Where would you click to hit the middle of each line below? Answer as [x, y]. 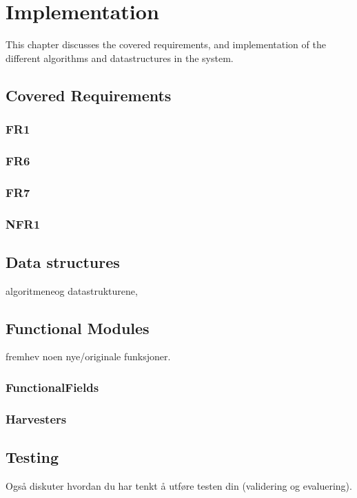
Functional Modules [78, 328]
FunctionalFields [52, 387]
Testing [32, 457]
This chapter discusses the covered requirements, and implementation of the [166, 44]
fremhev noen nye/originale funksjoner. [88, 356]
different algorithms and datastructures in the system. [120, 58]
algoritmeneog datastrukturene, [72, 290]
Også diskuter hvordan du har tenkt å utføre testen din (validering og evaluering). [179, 485]
